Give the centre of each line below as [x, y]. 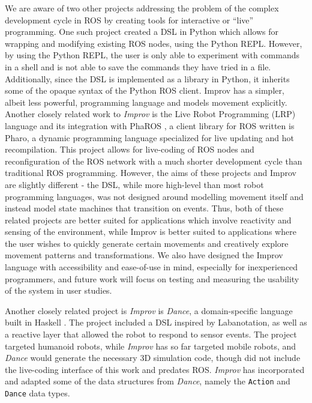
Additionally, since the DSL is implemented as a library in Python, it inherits [147, 78]
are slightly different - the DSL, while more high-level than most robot [134, 184]
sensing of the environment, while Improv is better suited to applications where [151, 232]
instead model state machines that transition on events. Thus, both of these [144, 208]
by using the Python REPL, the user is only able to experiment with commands [152, 55]
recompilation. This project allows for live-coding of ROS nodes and [130, 149]
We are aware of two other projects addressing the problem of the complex [142, 8]
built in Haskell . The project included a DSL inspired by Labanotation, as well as [156, 322]
